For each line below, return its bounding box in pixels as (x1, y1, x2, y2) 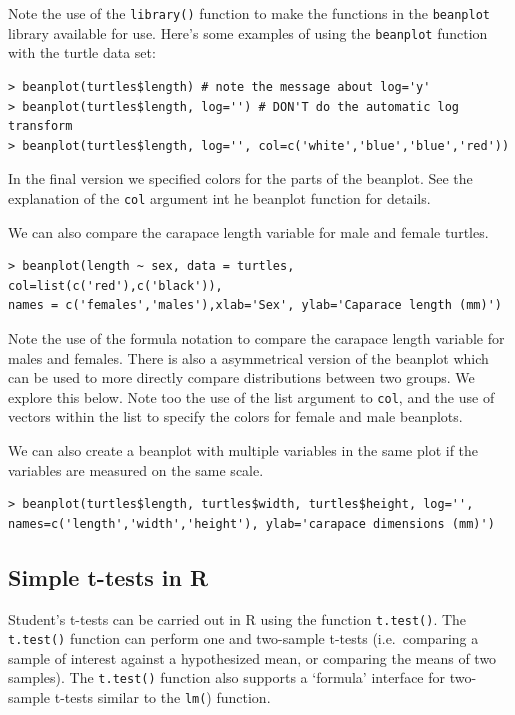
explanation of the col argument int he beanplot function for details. (8, 187, 431, 208)
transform (8, 119, 73, 134)
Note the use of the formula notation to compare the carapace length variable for (8, 327, 505, 348)
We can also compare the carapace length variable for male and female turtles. (8, 221, 489, 242)
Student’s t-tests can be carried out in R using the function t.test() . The (8, 608, 467, 629)
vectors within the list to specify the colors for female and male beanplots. (8, 406, 463, 427)
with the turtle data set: (8, 42, 156, 63)
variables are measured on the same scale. (8, 459, 264, 480)
